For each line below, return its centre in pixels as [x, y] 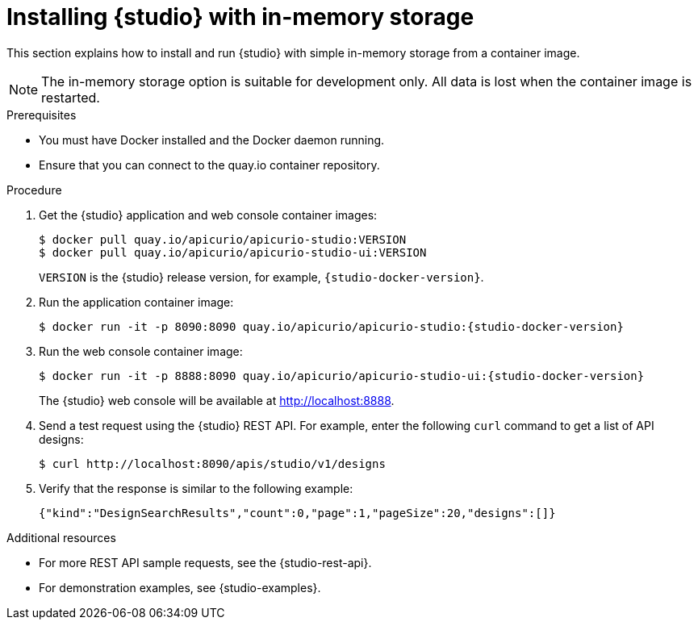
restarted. [71, 97]
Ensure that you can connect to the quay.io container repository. [209, 165]
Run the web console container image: [141, 351]
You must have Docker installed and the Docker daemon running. [212, 140]
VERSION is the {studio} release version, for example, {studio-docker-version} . [261, 277]
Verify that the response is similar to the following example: [196, 488]
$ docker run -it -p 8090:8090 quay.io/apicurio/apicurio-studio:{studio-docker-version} [331, 326]
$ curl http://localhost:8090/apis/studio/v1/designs [212, 463]
